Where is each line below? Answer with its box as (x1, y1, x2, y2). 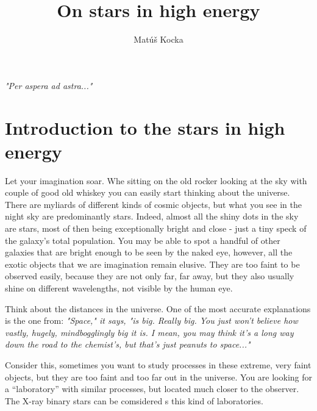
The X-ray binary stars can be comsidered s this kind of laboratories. (5, 394, 263, 407)
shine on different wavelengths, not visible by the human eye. (5, 281, 233, 294)
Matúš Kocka (134, 33, 183, 46)
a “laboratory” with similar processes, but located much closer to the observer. (5, 382, 299, 395)
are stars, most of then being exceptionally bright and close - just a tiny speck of (5, 222, 307, 234)
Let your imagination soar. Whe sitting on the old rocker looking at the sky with (5, 174, 307, 187)
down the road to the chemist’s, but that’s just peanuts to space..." (5, 338, 251, 351)
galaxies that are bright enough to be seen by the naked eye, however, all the (5, 246, 293, 259)
